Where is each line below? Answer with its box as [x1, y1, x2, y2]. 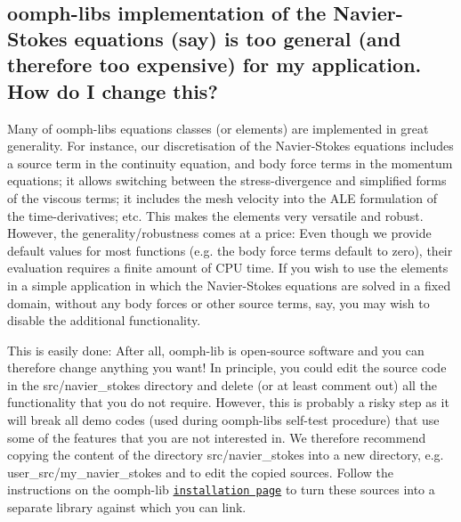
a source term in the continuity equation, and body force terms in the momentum [7, 153, 453, 172]
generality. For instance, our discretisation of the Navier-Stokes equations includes [7, 136, 454, 155]
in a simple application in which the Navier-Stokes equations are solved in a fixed [7, 275, 451, 294]
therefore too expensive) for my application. [7, 51, 422, 78]
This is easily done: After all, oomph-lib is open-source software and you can [7, 340, 425, 359]
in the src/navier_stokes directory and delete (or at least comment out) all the [7, 375, 438, 394]
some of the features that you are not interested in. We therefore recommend [7, 428, 426, 446]
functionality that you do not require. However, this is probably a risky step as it [7, 393, 449, 412]
